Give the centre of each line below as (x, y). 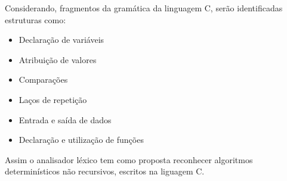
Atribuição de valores (58, 59)
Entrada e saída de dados (65, 119)
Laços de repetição (53, 99)
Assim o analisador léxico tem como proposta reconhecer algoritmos (129, 159)
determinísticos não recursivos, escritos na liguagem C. (105, 171)
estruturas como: (36, 19)
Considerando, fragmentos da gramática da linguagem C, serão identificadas (144, 8)
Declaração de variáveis (61, 40)
